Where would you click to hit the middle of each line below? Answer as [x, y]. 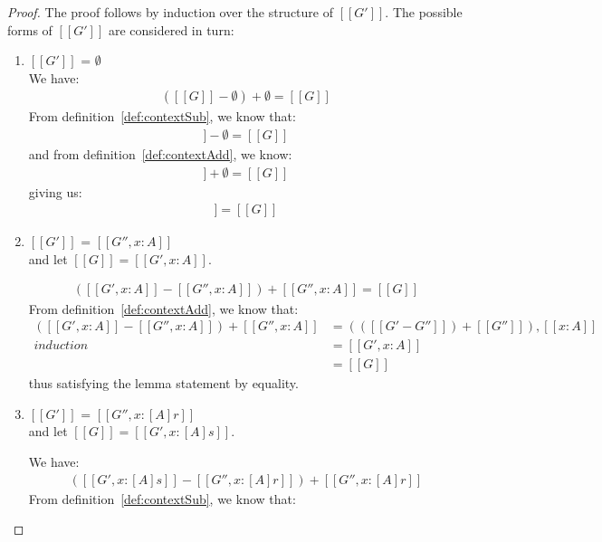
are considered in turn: [171, 29]
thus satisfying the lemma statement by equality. [163, 383]
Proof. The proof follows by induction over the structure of [170, 12]
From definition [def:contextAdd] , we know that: [163, 308]
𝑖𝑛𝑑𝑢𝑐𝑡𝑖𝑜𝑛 [61, 346]
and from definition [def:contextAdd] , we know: [160, 154]
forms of [30, 29]
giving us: [55, 191]
